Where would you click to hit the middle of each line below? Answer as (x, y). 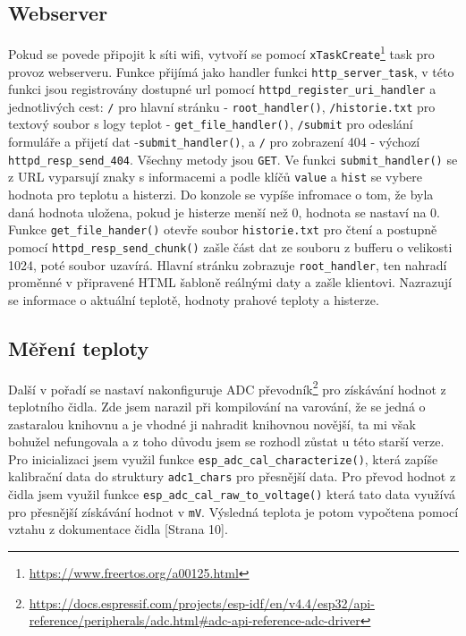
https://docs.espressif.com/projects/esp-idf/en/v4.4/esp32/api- (202, 602)
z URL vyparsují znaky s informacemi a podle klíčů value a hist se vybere (215, 177)
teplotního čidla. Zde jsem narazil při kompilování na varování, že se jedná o (217, 406)
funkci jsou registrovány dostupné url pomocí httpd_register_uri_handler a (222, 89)
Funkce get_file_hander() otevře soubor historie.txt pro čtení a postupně (223, 229)
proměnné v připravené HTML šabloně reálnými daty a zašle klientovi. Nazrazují (230, 282)
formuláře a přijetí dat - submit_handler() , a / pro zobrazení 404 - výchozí (214, 142)
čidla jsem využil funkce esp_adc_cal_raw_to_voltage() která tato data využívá (232, 494)
